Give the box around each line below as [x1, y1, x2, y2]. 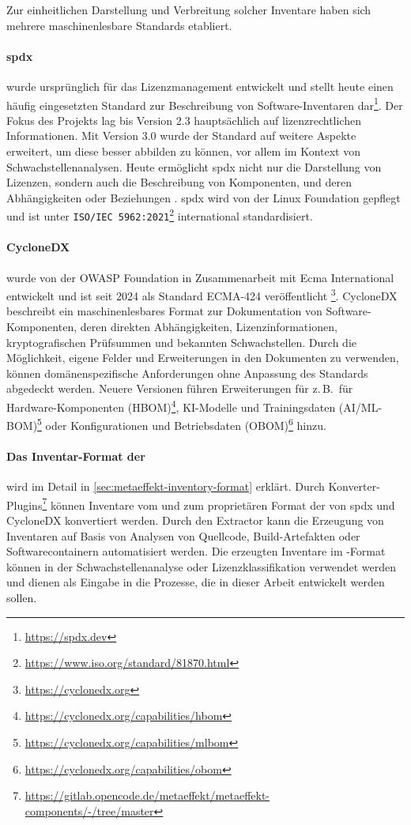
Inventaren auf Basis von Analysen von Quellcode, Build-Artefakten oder [6, 527, 360, 544]
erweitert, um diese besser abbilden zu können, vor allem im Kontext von [6, 143, 360, 160]
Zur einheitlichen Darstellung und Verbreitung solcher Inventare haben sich [6, 2, 371, 17]
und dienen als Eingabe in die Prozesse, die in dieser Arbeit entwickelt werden [6, 574, 385, 590]
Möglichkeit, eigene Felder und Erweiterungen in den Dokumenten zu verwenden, [6, 349, 399, 366]
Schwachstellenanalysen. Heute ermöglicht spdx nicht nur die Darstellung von [6, 158, 382, 175]
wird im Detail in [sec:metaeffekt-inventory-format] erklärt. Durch [6, 478, 325, 495]
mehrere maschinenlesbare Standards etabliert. [6, 17, 232, 33]
